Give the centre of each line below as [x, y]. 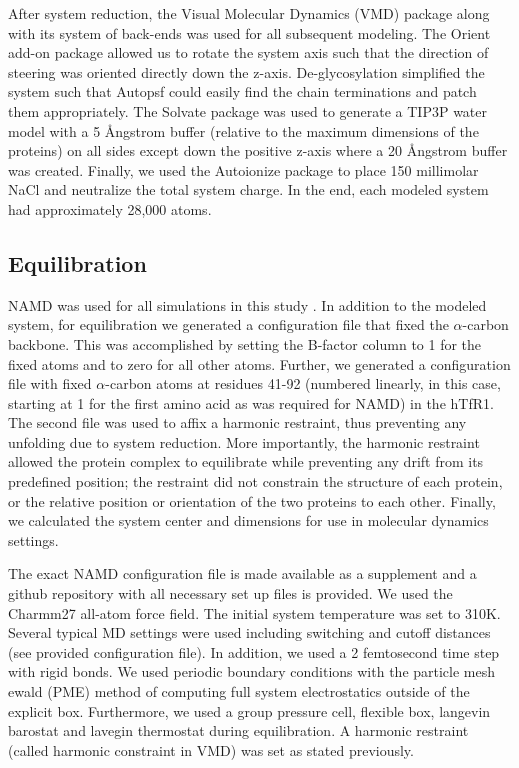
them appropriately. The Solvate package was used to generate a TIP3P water [247, 110]
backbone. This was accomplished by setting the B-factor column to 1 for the [245, 343]
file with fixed [50, 383]
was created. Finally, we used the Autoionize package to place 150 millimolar [243, 169]
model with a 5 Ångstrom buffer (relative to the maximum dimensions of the [243, 130]
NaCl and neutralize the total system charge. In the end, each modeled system [248, 189]
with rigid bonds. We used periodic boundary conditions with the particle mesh [252, 671]
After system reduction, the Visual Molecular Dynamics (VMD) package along [249, 13]
